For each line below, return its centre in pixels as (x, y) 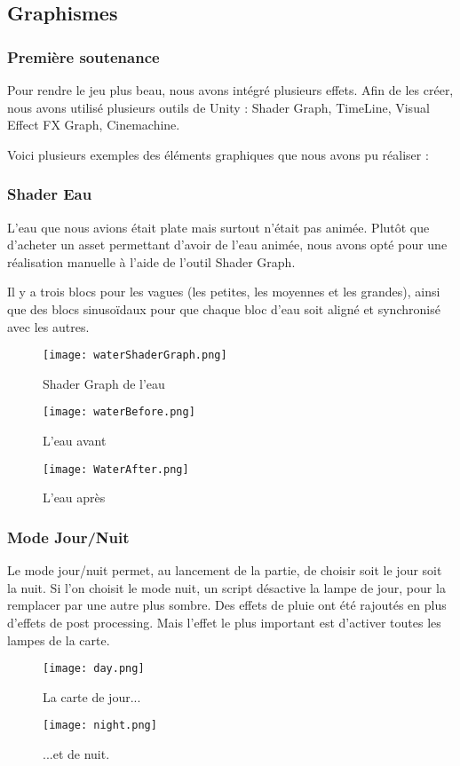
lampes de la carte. (59, 640)
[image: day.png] (94, 669)
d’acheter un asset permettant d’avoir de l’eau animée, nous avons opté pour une (227, 245)
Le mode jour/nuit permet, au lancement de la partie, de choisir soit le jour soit (225, 570)
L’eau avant (75, 441)
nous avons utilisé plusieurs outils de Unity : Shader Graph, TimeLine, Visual (218, 107)
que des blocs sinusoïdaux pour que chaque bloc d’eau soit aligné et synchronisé (224, 308)
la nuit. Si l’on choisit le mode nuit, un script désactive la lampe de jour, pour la (226, 587)
